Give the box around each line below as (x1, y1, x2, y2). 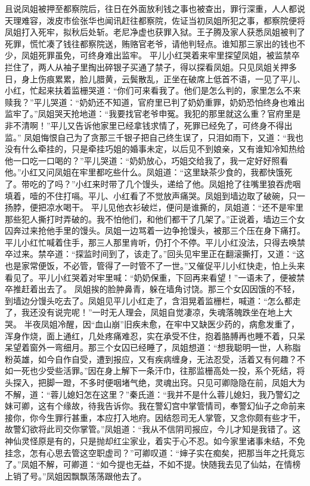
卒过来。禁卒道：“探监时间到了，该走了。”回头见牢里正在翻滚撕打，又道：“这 (5, 247, 305, 260)
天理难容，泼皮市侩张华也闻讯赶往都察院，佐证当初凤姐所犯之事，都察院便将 (5, 14, 305, 26)
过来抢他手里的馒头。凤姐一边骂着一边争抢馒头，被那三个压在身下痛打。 (21, 224, 305, 237)
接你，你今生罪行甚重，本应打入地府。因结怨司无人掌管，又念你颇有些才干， (5, 411, 305, 423)
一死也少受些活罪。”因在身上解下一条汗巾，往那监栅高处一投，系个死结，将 (13, 364, 305, 377)
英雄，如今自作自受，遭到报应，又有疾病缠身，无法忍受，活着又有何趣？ (13, 352, 297, 365)
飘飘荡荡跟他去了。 (71, 469, 147, 482)
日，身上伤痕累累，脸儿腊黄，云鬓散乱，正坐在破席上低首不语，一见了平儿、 (5, 72, 305, 85)
